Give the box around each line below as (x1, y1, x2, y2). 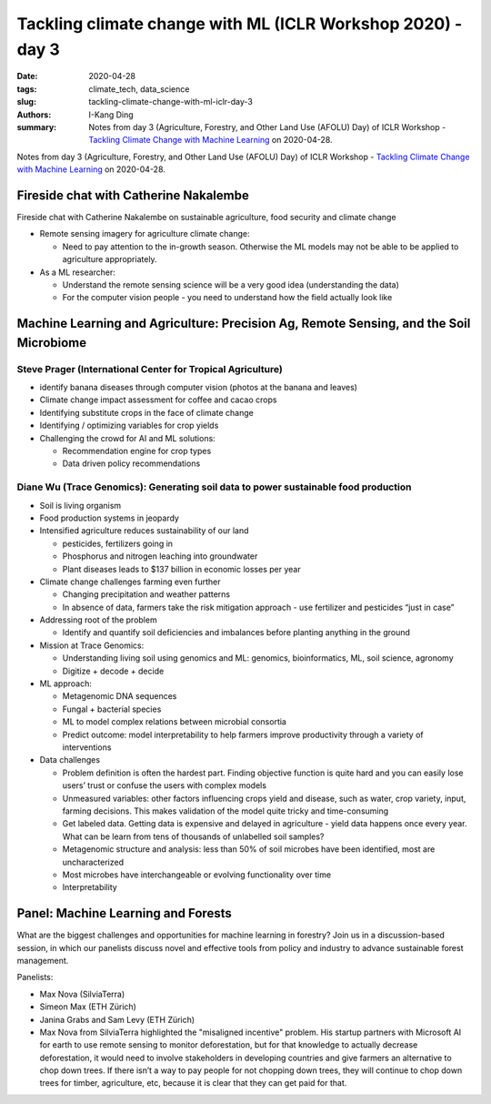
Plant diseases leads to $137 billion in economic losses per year (62, 563, 301, 574)
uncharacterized (62, 856, 125, 867)
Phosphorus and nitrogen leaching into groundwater (62, 551, 258, 562)
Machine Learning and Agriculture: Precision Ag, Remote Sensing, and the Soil (16, 316, 471, 331)
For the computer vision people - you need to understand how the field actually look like (62, 292, 393, 303)
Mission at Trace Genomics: (39, 640, 145, 651)
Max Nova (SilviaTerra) (39, 988, 125, 999)
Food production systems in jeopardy (39, 512, 179, 523)
